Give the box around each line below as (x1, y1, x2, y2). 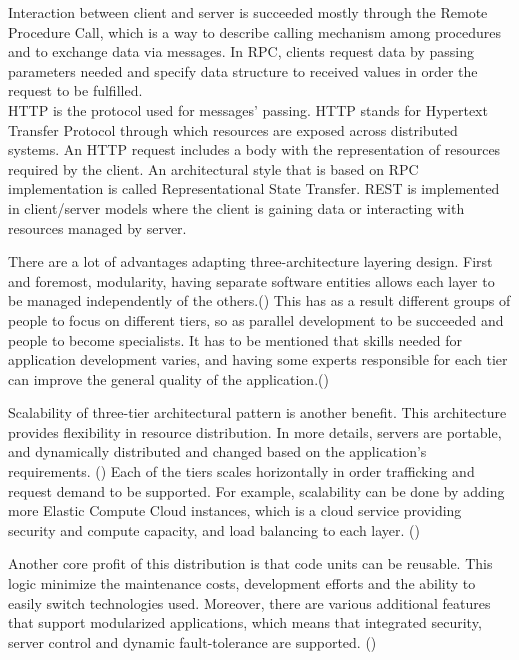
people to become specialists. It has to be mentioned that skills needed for (8, 329, 462, 350)
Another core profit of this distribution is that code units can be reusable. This (8, 553, 493, 574)
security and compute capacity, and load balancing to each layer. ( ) (8, 519, 420, 540)
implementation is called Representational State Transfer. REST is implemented (8, 178, 500, 199)
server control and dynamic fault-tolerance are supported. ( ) (8, 631, 377, 652)
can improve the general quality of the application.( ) (8, 368, 329, 389)
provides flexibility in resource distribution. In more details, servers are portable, (8, 421, 502, 442)
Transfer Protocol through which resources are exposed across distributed (8, 119, 458, 140)
